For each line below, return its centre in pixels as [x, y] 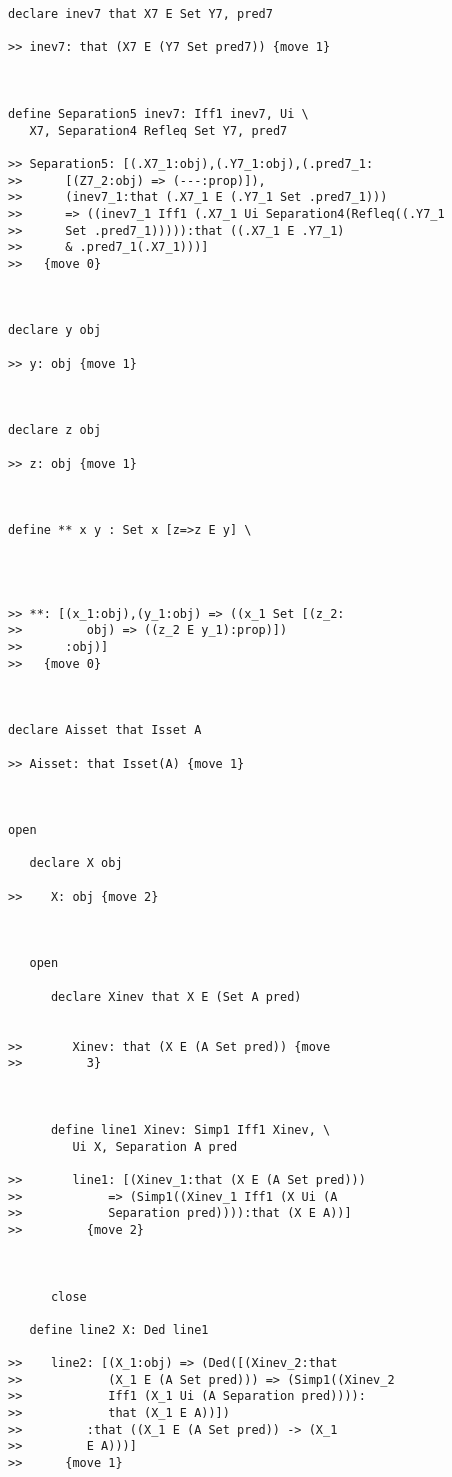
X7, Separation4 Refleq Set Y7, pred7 [158, 130]
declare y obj [55, 330]
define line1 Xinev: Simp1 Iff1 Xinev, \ [190, 1129]
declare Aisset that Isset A [105, 730]
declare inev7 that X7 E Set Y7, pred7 [140, 14]
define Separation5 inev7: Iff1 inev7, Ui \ [158, 113]
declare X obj [76, 863]
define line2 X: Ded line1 [119, 1329]
